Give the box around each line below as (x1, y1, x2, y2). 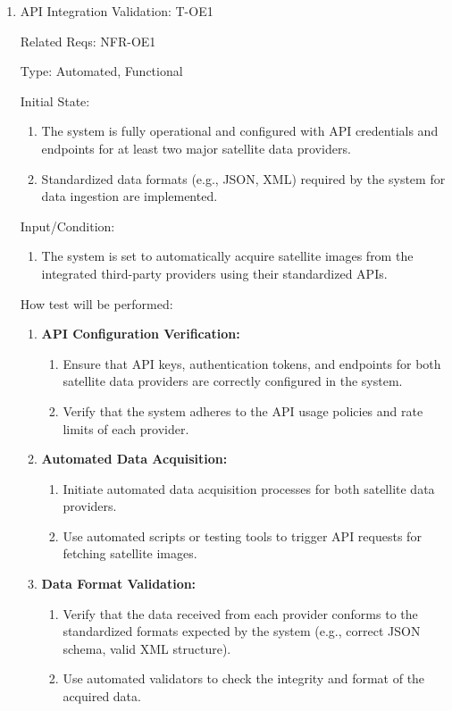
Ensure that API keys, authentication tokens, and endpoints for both (63, 354, 441, 372)
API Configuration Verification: (41, 324, 240, 343)
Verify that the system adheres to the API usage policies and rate (63, 401, 423, 420)
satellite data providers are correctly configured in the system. (63, 372, 403, 390)
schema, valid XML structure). (63, 639, 231, 657)
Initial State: (20, 91, 90, 110)
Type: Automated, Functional (20, 62, 183, 80)
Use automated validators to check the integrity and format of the (63, 669, 425, 688)
